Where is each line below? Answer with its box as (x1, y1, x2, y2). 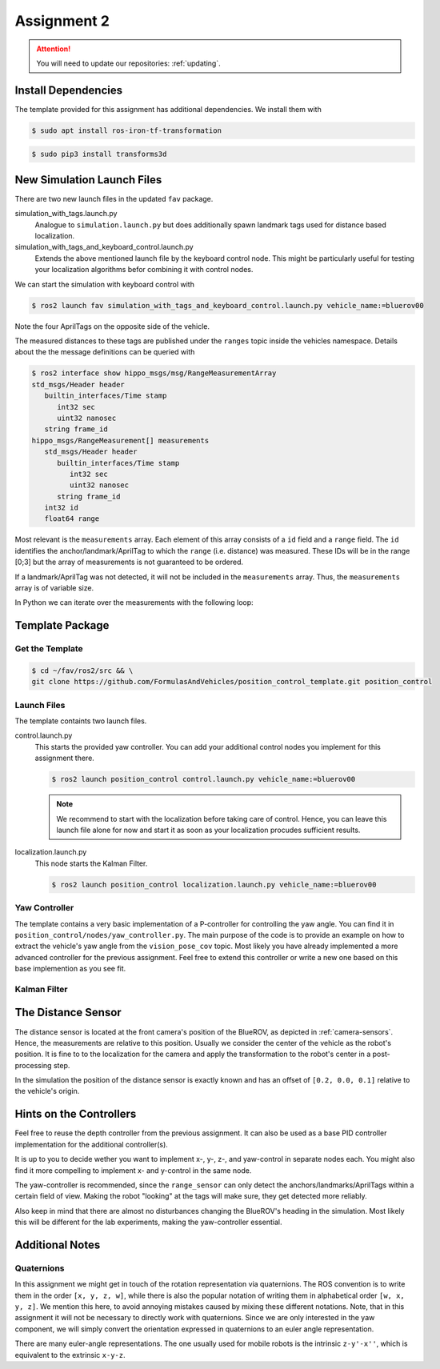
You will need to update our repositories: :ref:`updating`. (36, 58, 221, 68)
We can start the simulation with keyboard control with (14, 279, 195, 289)
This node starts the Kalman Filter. (34, 859, 148, 868)
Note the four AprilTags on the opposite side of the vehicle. (14, 321, 210, 331)
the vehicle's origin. (14, 1087, 80, 1096)
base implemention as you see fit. (14, 964, 126, 974)
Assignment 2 (14, 12, 110, 30)
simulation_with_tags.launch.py (14, 209, 118, 218)
